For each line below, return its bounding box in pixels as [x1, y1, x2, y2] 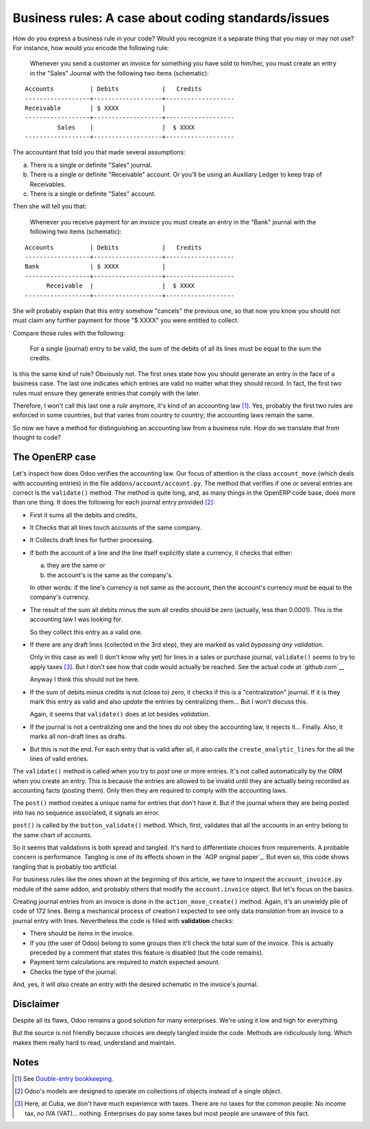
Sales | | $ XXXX [57, 124, 195, 131]
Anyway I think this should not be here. [29, 675, 140, 684]
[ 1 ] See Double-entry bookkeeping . [14, 1074, 114, 1082]
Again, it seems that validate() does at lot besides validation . [29, 710, 210, 719]
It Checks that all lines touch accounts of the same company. [29, 524, 202, 532]
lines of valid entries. [29, 754, 89, 763]
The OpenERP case [12, 452, 96, 463]
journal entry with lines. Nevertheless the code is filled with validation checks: [12, 916, 234, 924]
